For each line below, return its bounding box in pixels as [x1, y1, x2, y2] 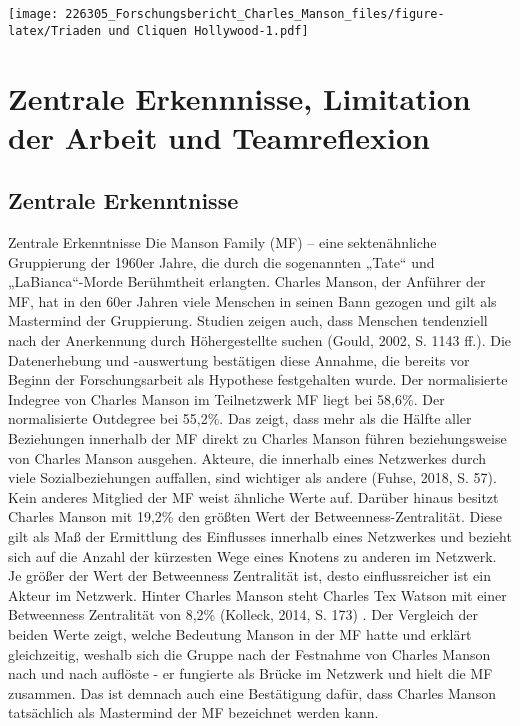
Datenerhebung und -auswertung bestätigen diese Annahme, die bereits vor [8, 349, 470, 370]
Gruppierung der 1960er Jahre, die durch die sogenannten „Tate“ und [8, 251, 435, 272]
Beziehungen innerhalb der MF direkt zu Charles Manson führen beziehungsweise [8, 428, 507, 449]
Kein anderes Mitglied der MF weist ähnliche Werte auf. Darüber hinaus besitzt [8, 486, 499, 507]
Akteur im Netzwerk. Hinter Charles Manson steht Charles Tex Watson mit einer [8, 584, 507, 605]
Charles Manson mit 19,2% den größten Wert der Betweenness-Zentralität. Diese [8, 506, 503, 527]
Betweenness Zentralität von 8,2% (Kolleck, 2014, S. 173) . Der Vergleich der [8, 604, 479, 625]
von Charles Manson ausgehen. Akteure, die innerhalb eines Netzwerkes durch [8, 447, 487, 468]
